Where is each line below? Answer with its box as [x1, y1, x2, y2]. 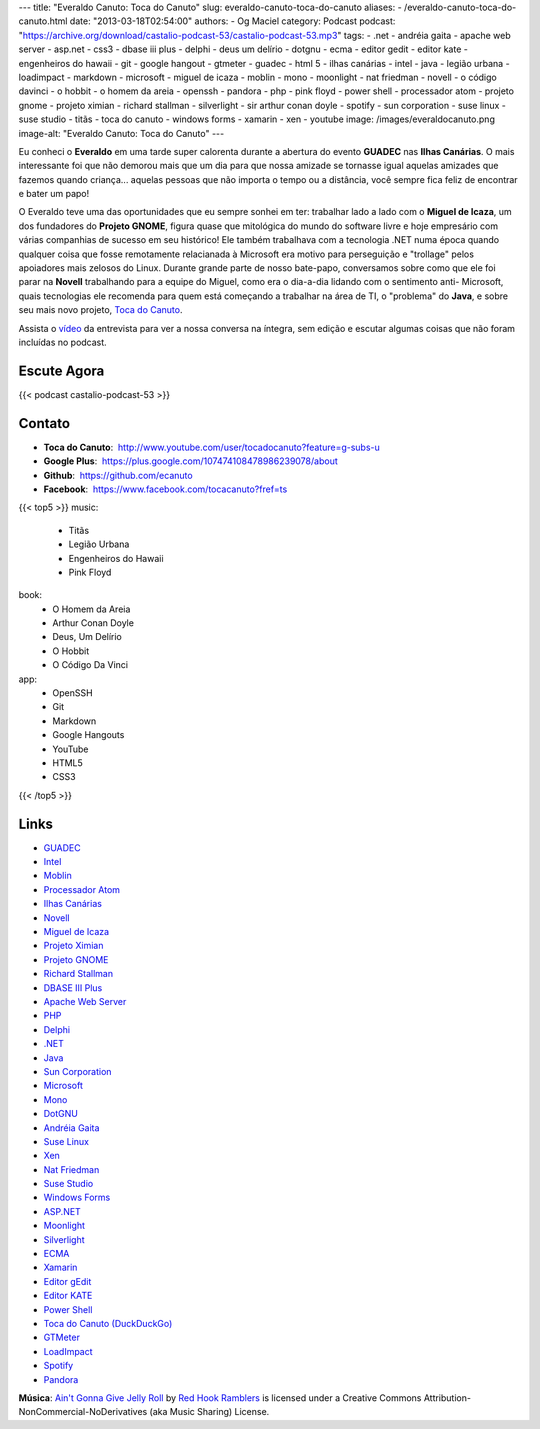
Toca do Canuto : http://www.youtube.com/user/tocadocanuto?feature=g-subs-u [43, 441, 380, 453]
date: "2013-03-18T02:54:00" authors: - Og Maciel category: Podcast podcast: [69, 15, 396, 27]
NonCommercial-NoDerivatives [18, 1406, 148, 1418]
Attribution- [423, 1391, 472, 1404]
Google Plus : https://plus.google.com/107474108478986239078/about [43, 455, 339, 467]
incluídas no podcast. [18, 336, 107, 348]
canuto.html [18, 15, 68, 27]
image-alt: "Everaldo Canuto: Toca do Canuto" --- [18, 127, 225, 139]
